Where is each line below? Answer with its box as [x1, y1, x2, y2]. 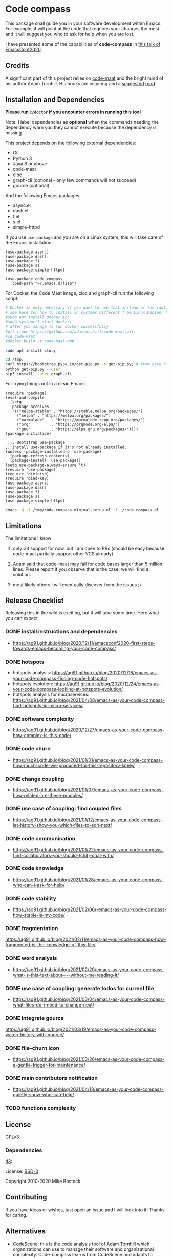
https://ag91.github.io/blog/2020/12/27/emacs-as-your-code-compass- [12, 727, 165, 733]
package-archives [12, 404, 50, 409]
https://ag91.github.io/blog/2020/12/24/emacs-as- [54, 681, 161, 687]
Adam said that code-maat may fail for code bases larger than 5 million [12, 560, 163, 567]
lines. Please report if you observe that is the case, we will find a [12, 566, 149, 572]
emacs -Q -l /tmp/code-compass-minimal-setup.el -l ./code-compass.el [5, 507, 159, 512]
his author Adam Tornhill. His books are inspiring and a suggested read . [5, 80, 157, 86]
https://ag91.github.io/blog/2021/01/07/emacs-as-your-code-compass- [12, 786, 164, 793]
